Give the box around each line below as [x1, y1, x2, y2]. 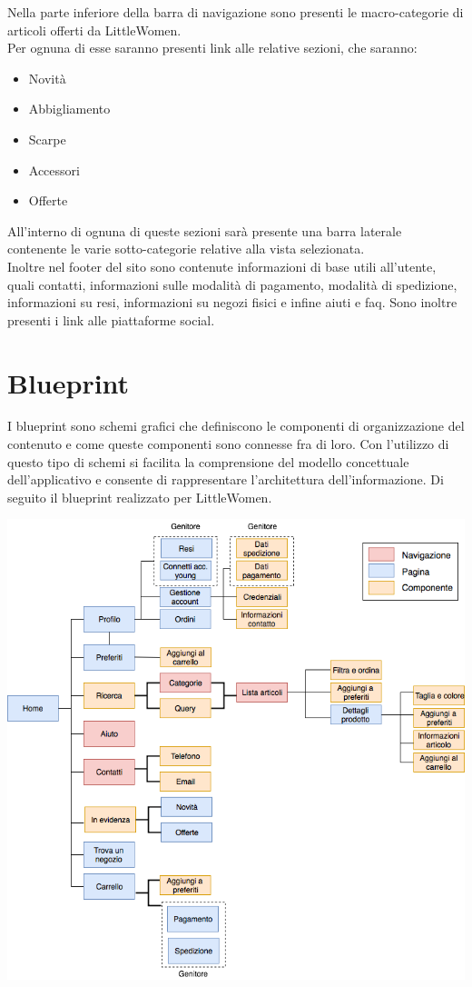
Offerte [28, 191, 68, 210]
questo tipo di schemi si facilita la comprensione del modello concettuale [7, 452, 409, 471]
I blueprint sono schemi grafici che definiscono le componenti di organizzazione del [7, 416, 465, 435]
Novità [28, 68, 66, 87]
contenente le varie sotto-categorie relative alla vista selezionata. [7, 239, 365, 258]
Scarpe [28, 129, 66, 148]
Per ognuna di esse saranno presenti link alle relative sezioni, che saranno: [7, 38, 418, 57]
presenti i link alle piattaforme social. [7, 310, 215, 329]
